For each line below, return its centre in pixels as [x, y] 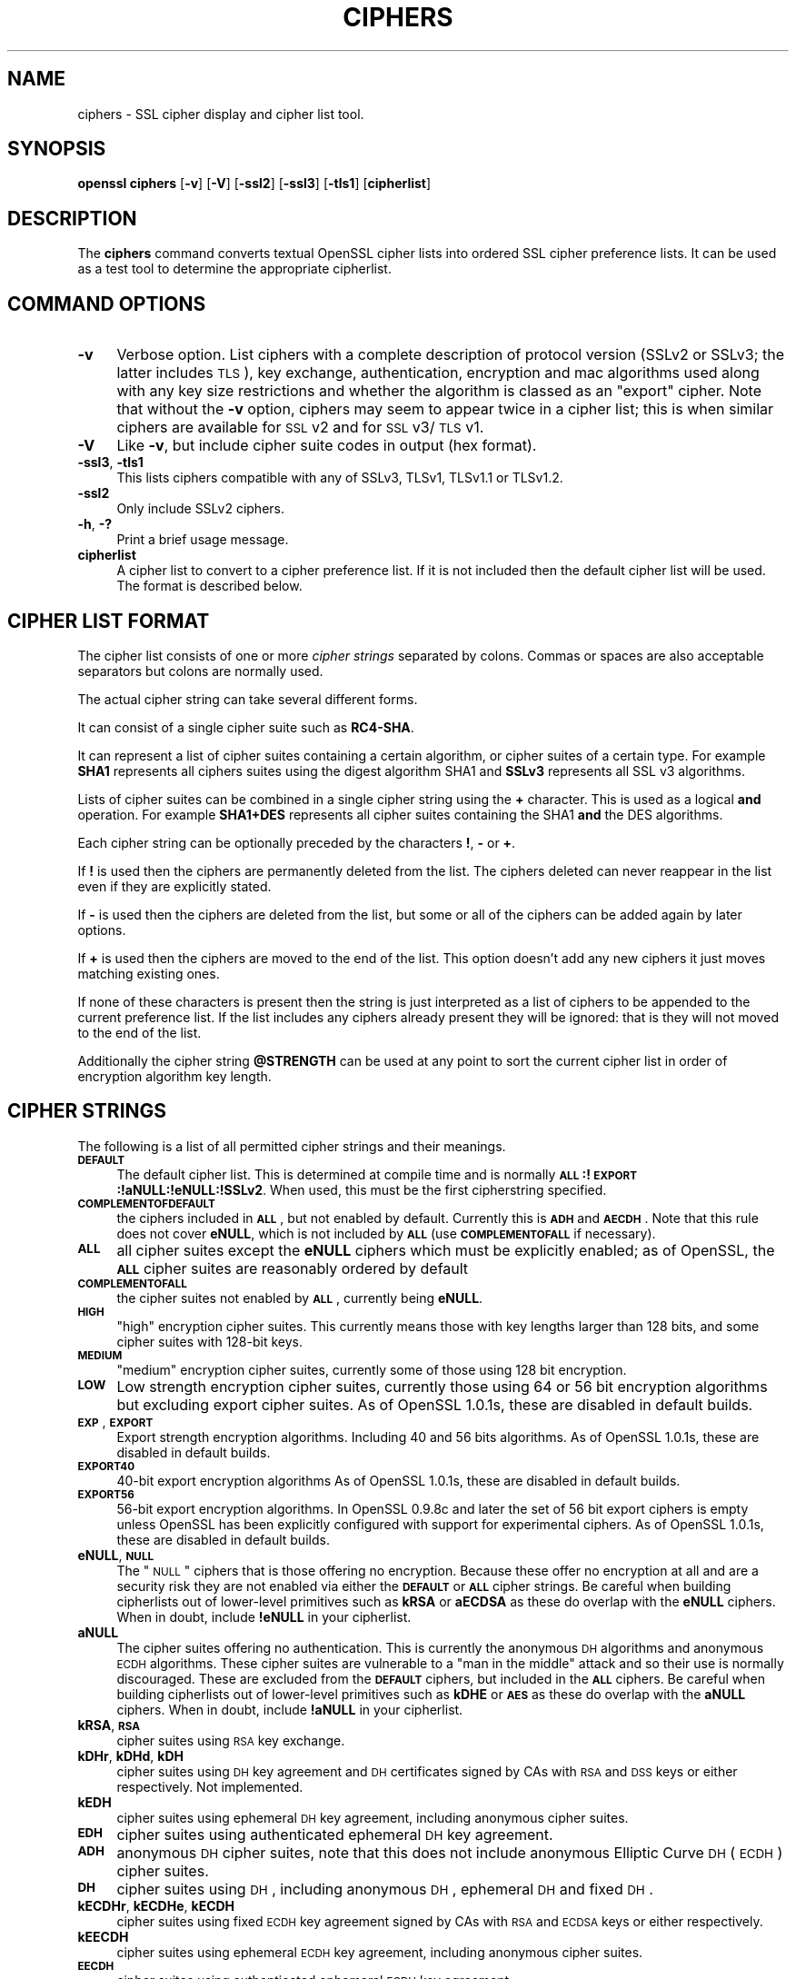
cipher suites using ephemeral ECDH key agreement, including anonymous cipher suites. [380, 1952]
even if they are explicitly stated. [174, 886]
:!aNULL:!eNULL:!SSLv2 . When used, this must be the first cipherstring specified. [362, 1189]
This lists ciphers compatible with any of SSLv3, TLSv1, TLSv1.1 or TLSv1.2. [340, 478]
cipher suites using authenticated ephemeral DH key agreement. [335, 1834]
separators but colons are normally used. [200, 671]
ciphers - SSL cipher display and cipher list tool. [221, 114]
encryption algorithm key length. [174, 1076]
